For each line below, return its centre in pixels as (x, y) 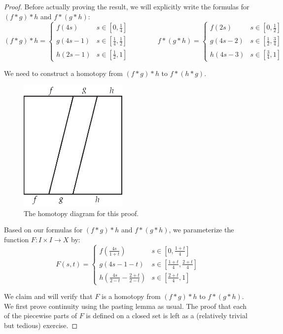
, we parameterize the (201, 230)
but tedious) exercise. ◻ (41, 325)
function (17, 239)
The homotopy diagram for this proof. (81, 213)
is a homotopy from (131, 296)
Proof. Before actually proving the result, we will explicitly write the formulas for (127, 6)
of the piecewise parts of (40, 315)
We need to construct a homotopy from (63, 73)
